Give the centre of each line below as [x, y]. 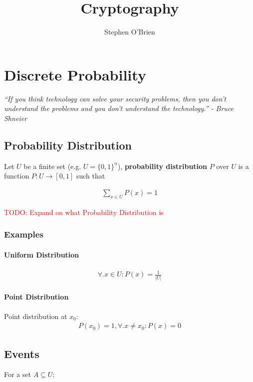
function [17, 176]
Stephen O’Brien [130, 32]
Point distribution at [36, 316]
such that [91, 176]
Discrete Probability [75, 74]
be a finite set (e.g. [52, 166]
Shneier [15, 118]
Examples [24, 234]
